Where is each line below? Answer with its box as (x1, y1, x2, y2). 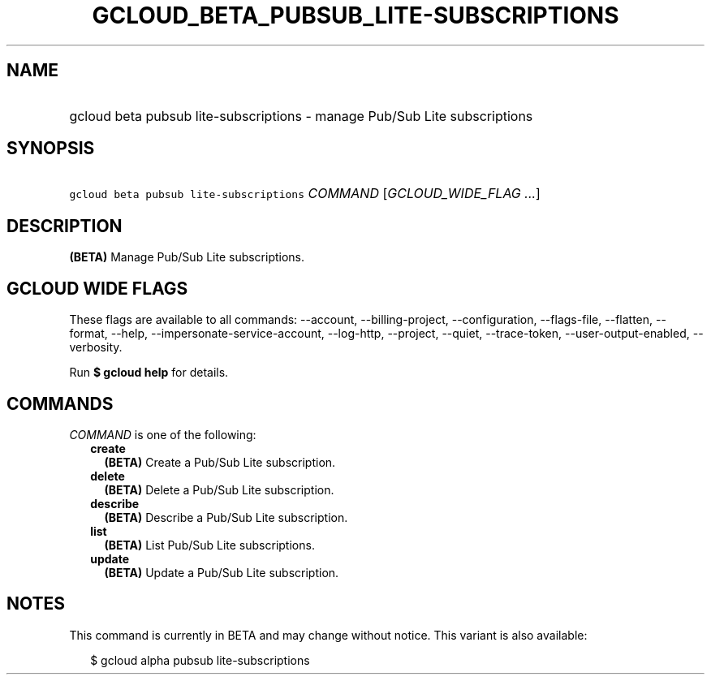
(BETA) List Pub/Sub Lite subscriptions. (104, 537, 315, 552)
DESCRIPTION (6, 215, 123, 236)
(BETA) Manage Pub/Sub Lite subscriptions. (69, 250, 305, 265)
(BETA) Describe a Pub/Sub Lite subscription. (104, 510, 348, 524)
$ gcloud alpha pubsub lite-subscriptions (90, 653, 310, 667)
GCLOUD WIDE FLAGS (6, 278, 188, 299)
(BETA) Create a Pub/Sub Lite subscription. (104, 455, 336, 469)
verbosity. (69, 340, 123, 355)
